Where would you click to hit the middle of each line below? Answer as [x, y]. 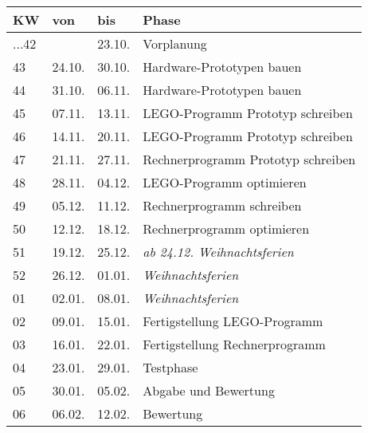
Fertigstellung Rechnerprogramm [234, 344]
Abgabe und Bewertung [209, 390]
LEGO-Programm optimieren [225, 182]
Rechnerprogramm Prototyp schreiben [249, 159]
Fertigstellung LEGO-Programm [233, 321]
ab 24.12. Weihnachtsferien [218, 252]
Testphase [170, 367]
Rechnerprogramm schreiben [222, 205]
